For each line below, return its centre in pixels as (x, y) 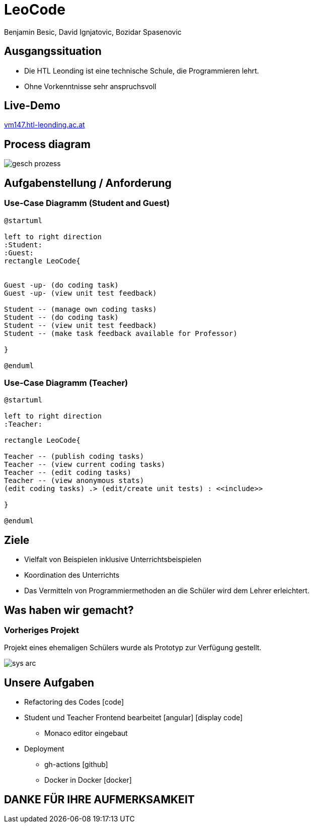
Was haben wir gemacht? (69, 610)
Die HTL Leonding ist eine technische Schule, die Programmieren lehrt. (142, 71)
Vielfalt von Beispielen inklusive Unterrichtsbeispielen (113, 560)
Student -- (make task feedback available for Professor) (121, 333)
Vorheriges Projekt (42, 630)
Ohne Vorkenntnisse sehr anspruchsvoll (90, 86)
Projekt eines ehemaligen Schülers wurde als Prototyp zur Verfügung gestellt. (133, 648)
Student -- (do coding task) (61, 317)
